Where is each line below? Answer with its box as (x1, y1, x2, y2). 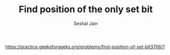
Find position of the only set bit (18, 4, 153, 15)
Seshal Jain (74, 20, 98, 26)
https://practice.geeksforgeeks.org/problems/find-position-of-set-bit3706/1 (5, 43, 165, 49)
